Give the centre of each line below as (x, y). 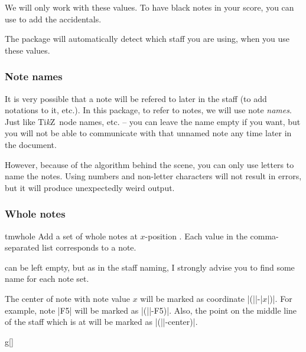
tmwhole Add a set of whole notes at (71, 236)
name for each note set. (47, 279)
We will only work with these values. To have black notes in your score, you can (149, 7)
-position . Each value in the (196, 236)
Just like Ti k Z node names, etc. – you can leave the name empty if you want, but (153, 121)
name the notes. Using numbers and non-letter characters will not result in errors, (153, 176)
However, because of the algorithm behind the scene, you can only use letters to (149, 164)
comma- (264, 236)
